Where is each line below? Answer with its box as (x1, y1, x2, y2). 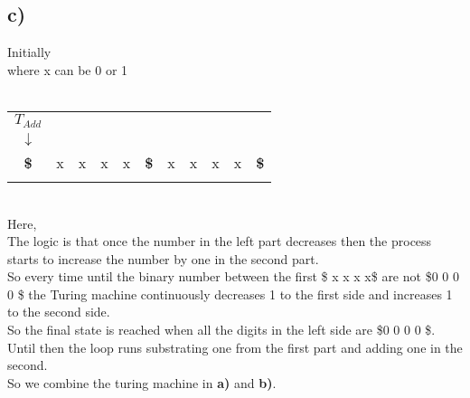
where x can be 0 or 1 (7, 60, 128, 79)
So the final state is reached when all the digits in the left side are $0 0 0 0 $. (7, 320, 436, 339)
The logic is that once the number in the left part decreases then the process (7, 232, 432, 251)
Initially (7, 43, 52, 62)
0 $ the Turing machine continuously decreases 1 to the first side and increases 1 (7, 284, 453, 303)
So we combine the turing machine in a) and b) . (7, 373, 277, 392)
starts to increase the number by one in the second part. (7, 249, 319, 268)
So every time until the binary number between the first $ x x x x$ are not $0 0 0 (7, 267, 459, 286)
